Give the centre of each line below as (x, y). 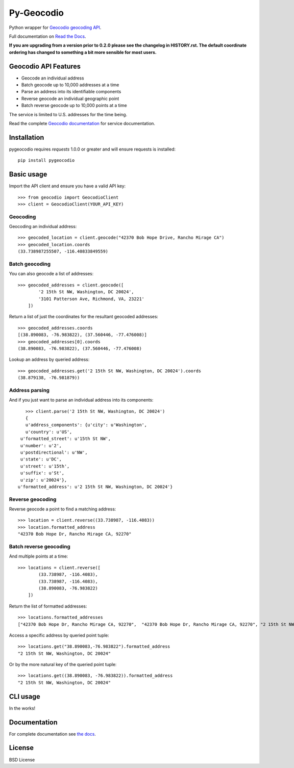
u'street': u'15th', (45, 466)
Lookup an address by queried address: (49, 359)
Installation (26, 137)
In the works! (22, 708)
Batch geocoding (30, 264)
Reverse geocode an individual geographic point (70, 99)
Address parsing (29, 390)
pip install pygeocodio (46, 160)
